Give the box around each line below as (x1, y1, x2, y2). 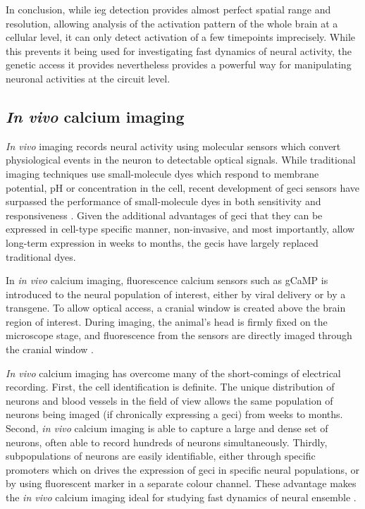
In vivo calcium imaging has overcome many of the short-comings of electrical (6, 365, 341, 380)
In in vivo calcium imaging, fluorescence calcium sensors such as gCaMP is (6, 273, 328, 288)
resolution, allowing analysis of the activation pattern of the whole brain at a (6, 16, 338, 30)
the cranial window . (6, 342, 94, 357)
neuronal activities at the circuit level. (6, 70, 171, 85)
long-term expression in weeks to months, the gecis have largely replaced (6, 235, 318, 250)
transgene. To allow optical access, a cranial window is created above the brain (6, 300, 346, 315)
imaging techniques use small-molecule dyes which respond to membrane (6, 166, 319, 180)
